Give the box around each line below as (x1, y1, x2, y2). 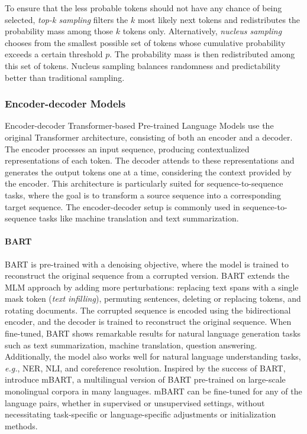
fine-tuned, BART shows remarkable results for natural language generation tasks (5, 327, 301, 340)
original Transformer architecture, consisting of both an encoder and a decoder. (5, 130, 293, 143)
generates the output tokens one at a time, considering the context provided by (5, 165, 292, 178)
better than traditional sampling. (5, 71, 125, 83)
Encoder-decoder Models (5, 96, 126, 111)
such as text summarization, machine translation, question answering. (5, 338, 257, 351)
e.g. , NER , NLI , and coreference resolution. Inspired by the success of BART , (5, 361, 286, 374)
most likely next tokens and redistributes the (137, 13, 300, 25)
